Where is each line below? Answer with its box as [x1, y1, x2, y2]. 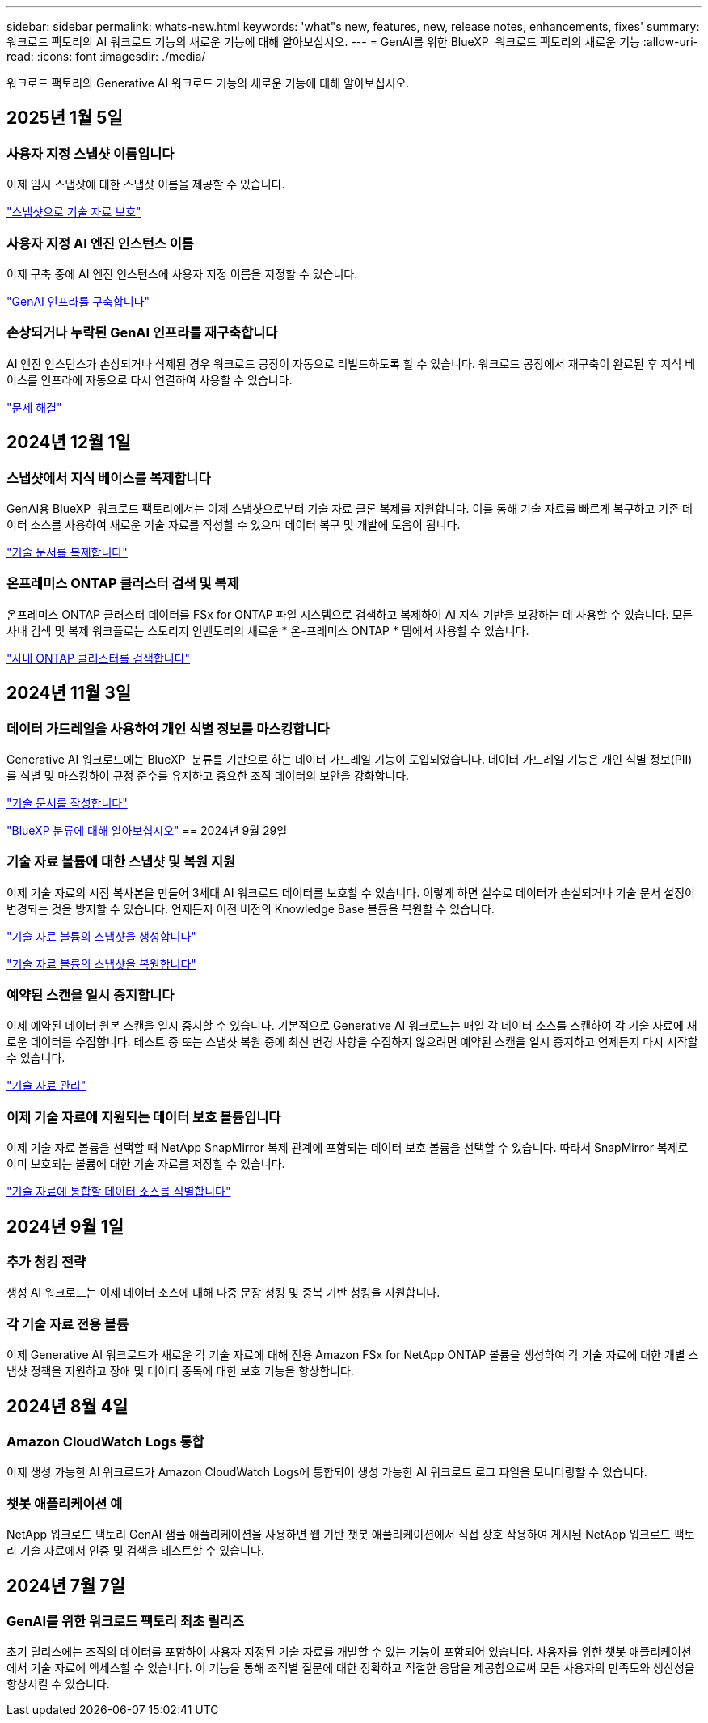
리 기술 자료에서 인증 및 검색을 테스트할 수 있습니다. [6, 1543, 264, 1558]
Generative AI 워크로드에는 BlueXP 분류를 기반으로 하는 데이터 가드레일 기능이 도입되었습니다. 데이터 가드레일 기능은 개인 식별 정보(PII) [6, 751, 693, 766]
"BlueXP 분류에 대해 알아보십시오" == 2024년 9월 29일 [6, 823, 288, 837]
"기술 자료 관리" [6, 1078, 86, 1093]
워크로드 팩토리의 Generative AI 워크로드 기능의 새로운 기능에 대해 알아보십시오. [6, 76, 410, 90]
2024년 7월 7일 [6, 1575, 125, 1596]
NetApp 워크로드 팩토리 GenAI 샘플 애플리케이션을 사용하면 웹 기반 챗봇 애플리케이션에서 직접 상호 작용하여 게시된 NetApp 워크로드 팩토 [6, 1527, 695, 1542]
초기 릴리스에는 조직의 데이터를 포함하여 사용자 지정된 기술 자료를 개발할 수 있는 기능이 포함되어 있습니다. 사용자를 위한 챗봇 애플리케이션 [6, 1645, 692, 1659]
